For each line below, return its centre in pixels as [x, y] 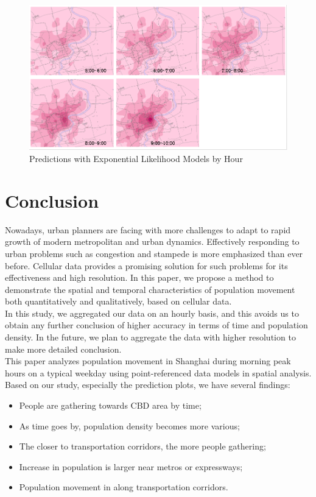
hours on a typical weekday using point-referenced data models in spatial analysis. [158, 372]
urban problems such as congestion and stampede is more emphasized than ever [154, 253]
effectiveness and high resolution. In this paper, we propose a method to [139, 277]
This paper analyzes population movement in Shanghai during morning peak [148, 361]
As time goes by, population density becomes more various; [129, 425]
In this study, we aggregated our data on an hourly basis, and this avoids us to [152, 313]
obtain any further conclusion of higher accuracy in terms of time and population [156, 325]
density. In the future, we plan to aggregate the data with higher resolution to [150, 337]
